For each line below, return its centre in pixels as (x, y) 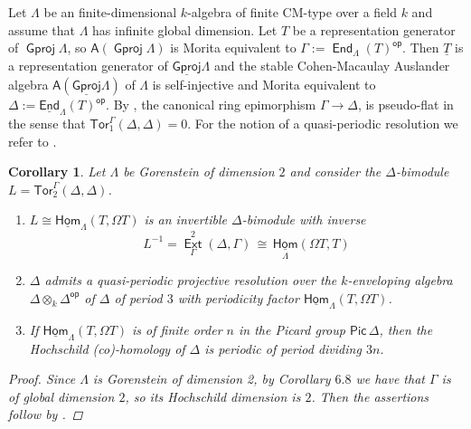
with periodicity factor (238, 297)
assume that (42, 29)
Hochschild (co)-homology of (107, 348)
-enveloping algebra (400, 280)
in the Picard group (292, 329)
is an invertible (185, 219)
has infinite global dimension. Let (185, 29)
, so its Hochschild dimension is (213, 396)
